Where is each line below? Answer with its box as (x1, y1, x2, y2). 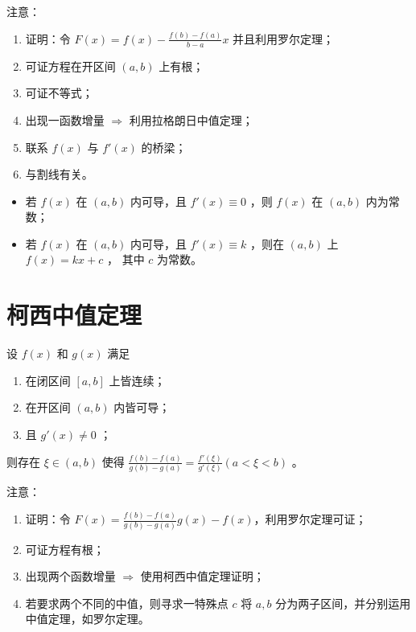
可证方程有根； (25, 540, 105, 557)
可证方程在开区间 (25, 57, 116, 74)
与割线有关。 (25, 166, 93, 183)
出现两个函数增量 (25, 568, 116, 585)
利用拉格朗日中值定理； (129, 111, 253, 128)
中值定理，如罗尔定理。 (25, 610, 150, 627)
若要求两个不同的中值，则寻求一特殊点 (25, 594, 229, 611)
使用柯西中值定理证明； (140, 568, 265, 585)
